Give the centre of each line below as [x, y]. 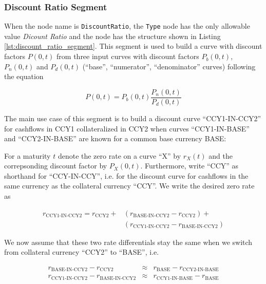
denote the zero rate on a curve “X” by [119, 155]
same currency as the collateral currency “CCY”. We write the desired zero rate [129, 186]
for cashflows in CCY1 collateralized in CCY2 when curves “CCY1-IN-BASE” [127, 128]
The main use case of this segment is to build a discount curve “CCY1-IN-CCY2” [133, 118]
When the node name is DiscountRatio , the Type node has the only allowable [127, 26]
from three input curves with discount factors [128, 56]
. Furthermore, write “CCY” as [189, 166]
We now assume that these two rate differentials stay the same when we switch [128, 242]
